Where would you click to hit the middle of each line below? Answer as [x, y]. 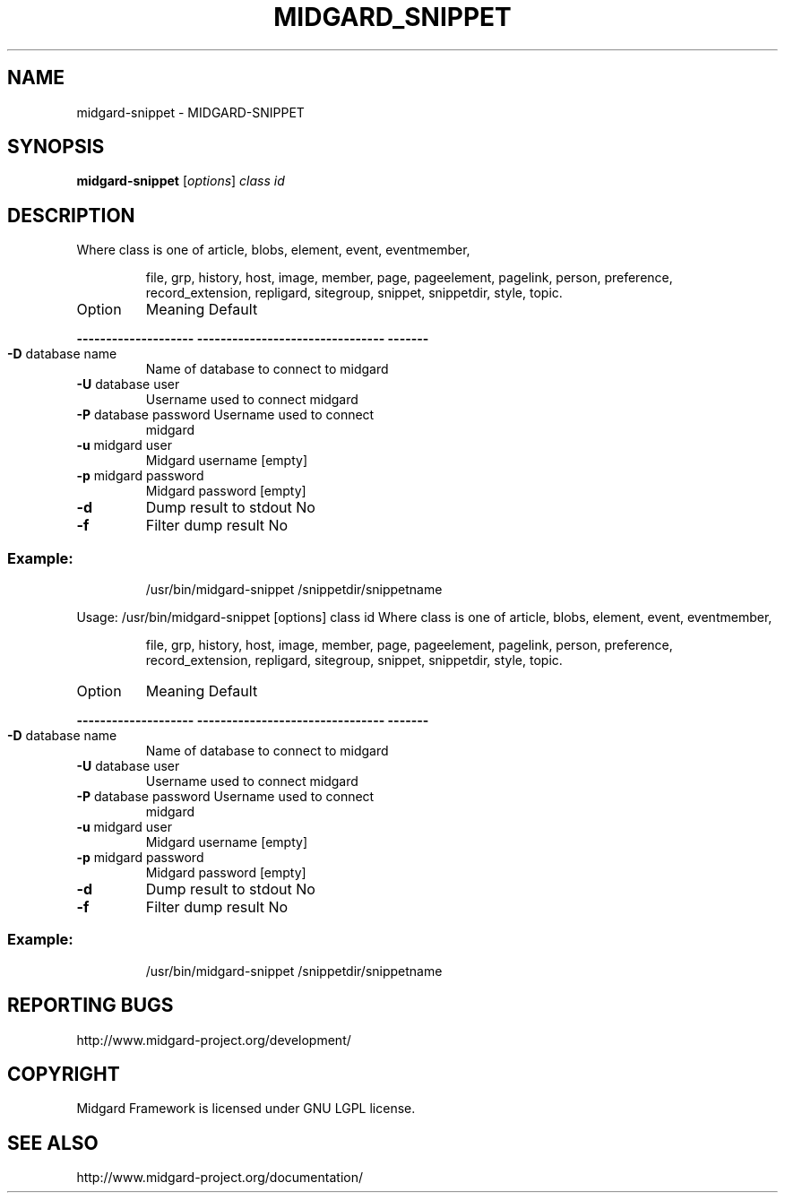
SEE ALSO [53, 1143]
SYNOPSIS [56, 147]
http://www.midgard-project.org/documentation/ [220, 1178]
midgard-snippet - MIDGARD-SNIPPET [190, 112]
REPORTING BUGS [91, 1006]
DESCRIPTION [71, 215]
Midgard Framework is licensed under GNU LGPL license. [246, 1109]
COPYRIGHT [64, 1075]
